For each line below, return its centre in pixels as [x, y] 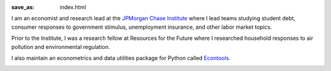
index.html [73, 7]
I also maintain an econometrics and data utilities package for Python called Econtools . [121, 58]
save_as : [23, 7]
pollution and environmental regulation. [61, 47]
